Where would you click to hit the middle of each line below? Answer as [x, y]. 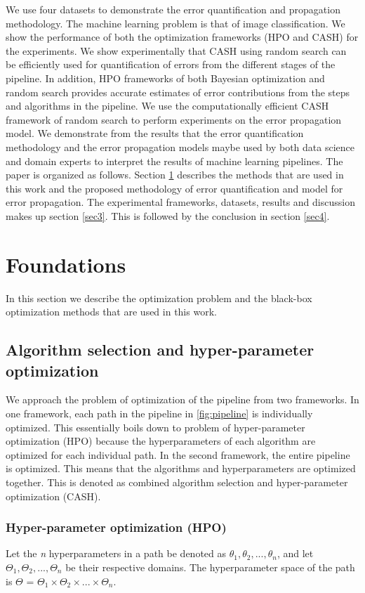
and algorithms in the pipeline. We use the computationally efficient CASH [167, 106]
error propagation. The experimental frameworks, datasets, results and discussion [180, 202]
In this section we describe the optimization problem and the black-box [159, 298]
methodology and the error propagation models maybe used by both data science [180, 146]
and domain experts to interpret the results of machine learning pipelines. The [174, 161]
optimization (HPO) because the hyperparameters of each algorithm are [161, 441]
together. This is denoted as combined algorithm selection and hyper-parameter [177, 482]
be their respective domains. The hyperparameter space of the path [210, 567]
